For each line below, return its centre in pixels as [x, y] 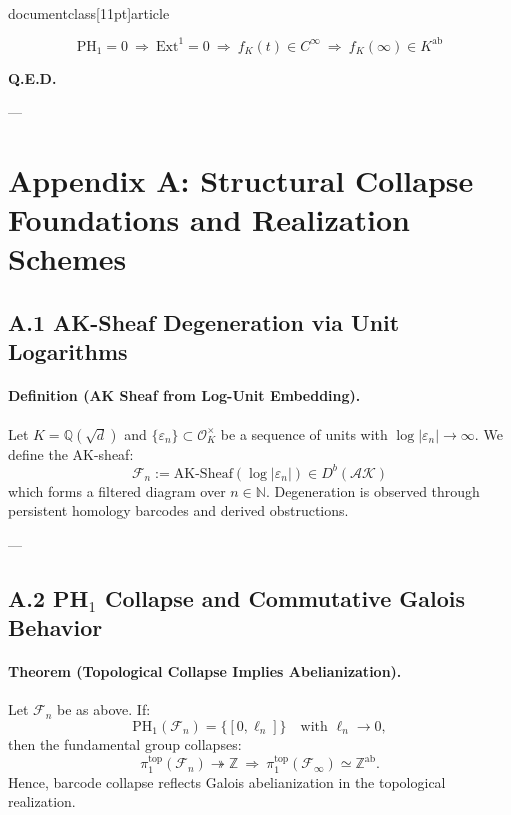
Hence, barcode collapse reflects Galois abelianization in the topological [227, 781]
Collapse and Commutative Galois [285, 597]
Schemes [67, 258]
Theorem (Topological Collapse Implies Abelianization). [205, 671]
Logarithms [68, 351]
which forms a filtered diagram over [117, 490]
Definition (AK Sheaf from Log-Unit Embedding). [184, 395]
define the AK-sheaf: [71, 453]
